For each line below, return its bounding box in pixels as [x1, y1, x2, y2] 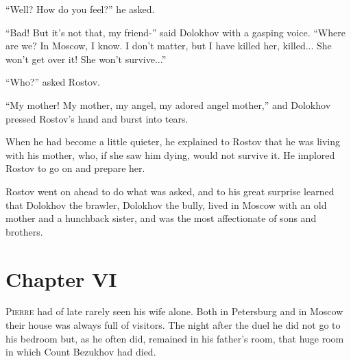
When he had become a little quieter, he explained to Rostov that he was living [5, 134, 341, 149]
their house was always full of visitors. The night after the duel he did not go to [5, 318, 341, 332]
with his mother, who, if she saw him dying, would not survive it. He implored [5, 147, 335, 162]
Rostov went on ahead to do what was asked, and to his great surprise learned [5, 184, 335, 198]
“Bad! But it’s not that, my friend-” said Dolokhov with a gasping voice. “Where [5, 25, 346, 39]
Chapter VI [5, 264, 117, 292]
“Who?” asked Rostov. [5, 75, 100, 89]
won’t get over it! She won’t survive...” [5, 51, 167, 66]
